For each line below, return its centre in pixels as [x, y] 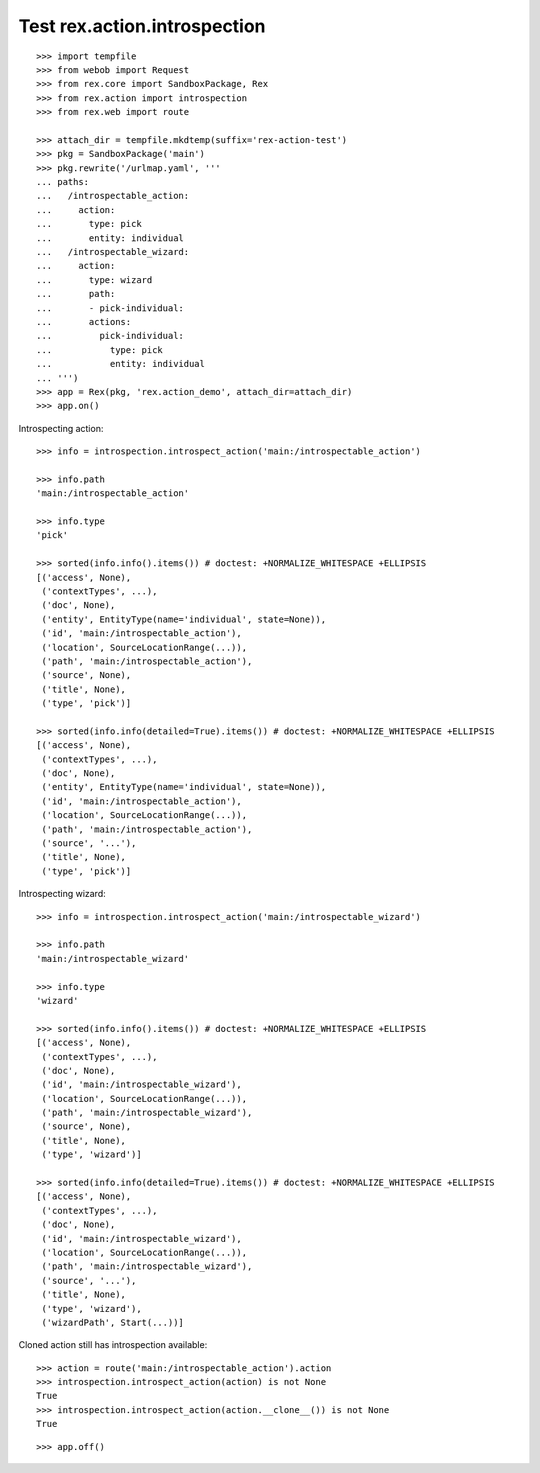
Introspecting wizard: [62, 894]
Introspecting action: [61, 428]
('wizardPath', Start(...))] [113, 1322]
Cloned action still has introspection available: [113, 1345]
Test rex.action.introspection [142, 26]
